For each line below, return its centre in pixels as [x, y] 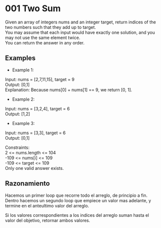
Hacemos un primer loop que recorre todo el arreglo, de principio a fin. [76, 195]
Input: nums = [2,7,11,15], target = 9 [40, 79]
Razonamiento [28, 184]
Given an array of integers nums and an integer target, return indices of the [80, 22]
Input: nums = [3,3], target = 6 [35, 133]
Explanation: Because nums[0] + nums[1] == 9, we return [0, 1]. [69, 90]
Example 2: [23, 99]
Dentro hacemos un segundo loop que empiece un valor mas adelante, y [78, 200]
